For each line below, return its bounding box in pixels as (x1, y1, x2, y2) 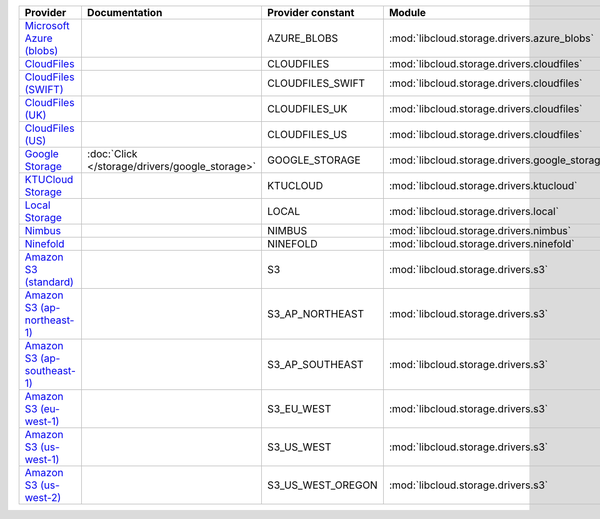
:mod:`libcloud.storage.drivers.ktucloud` (388, 179, 578, 192)
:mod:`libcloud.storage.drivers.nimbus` (388, 224, 572, 237)
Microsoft (24, 19, 70, 32)
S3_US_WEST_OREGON (266, 478, 379, 492)
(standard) (24, 275, 74, 289)
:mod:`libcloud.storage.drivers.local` (388, 205, 560, 218)
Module (388, 6, 427, 19)
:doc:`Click (86, 147, 138, 160)
